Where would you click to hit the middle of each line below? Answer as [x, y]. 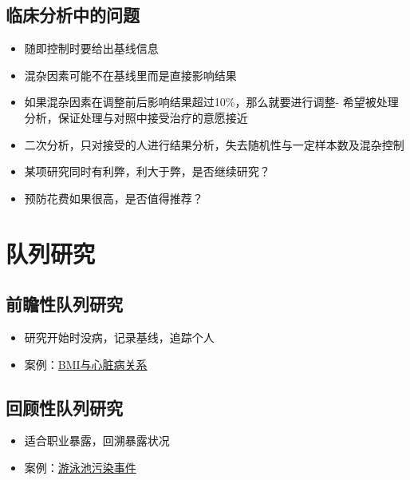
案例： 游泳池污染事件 [80, 467]
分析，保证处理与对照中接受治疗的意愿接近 [136, 117]
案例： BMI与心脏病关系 [86, 364]
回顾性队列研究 [64, 407]
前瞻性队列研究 [64, 304]
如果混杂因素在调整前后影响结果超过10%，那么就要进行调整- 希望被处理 [211, 102]
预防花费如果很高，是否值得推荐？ [114, 198]
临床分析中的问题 [73, 15]
